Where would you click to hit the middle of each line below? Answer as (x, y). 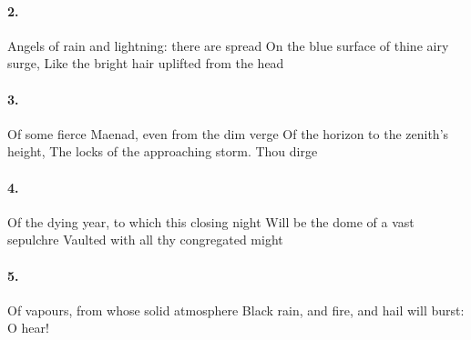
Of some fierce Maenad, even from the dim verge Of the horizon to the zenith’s (228, 133)
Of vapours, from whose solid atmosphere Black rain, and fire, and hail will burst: (236, 310)
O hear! (28, 328)
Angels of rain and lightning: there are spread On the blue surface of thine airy (228, 45)
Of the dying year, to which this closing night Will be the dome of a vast (211, 221)
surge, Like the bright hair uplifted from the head (146, 63)
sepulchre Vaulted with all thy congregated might (145, 240)
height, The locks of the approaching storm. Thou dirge (163, 151)
